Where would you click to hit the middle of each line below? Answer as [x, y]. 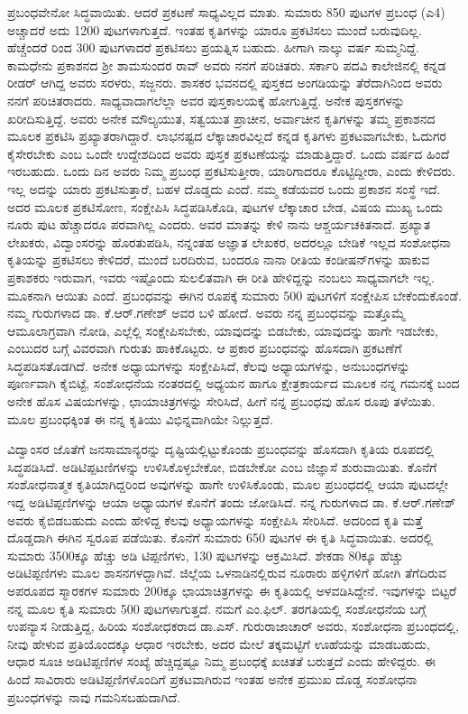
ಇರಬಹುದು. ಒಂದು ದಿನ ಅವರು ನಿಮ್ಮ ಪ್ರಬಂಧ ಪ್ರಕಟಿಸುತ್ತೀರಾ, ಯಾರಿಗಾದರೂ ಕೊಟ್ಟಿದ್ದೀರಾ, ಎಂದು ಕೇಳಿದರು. [232, 171]
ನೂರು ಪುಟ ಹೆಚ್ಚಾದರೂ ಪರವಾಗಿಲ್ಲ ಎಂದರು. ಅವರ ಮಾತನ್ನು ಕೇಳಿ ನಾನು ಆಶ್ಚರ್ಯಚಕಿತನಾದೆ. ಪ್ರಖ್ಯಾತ [219, 224]
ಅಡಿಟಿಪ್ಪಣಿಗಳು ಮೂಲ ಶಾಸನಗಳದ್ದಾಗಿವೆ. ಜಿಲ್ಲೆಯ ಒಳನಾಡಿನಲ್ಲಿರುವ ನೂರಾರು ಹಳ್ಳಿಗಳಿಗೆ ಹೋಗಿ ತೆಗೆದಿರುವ [227, 573]
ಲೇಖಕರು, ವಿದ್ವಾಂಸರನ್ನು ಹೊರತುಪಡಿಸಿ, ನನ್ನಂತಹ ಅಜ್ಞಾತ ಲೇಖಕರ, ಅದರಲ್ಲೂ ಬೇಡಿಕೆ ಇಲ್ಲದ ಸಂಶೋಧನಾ [229, 241]
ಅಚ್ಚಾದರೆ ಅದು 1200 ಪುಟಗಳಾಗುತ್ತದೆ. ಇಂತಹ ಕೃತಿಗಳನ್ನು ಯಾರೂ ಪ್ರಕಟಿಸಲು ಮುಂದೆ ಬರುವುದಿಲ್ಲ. [215, 29]
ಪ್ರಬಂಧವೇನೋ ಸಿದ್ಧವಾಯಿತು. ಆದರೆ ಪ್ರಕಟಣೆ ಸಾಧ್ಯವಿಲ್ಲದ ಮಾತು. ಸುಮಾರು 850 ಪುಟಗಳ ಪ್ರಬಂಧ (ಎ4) [226, 12]
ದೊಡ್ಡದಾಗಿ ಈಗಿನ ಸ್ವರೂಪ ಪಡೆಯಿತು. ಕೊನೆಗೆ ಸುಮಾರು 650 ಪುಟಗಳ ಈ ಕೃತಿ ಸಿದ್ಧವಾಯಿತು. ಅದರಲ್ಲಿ [220, 538]
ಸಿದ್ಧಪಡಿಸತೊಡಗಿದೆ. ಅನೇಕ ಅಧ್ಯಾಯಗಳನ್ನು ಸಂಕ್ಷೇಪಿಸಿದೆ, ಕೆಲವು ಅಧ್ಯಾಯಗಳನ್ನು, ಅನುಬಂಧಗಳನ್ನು [209, 365]
